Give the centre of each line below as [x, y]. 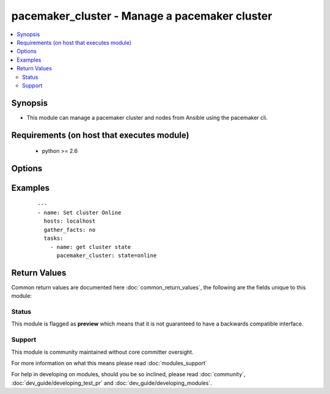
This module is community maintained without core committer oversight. [102, 352]
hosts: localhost [70, 221]
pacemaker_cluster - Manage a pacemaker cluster [142, 16]
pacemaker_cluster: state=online [107, 255]
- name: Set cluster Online [79, 213]
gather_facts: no [70, 230]
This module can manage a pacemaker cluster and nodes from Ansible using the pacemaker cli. [147, 117]
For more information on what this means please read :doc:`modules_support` [109, 363]
